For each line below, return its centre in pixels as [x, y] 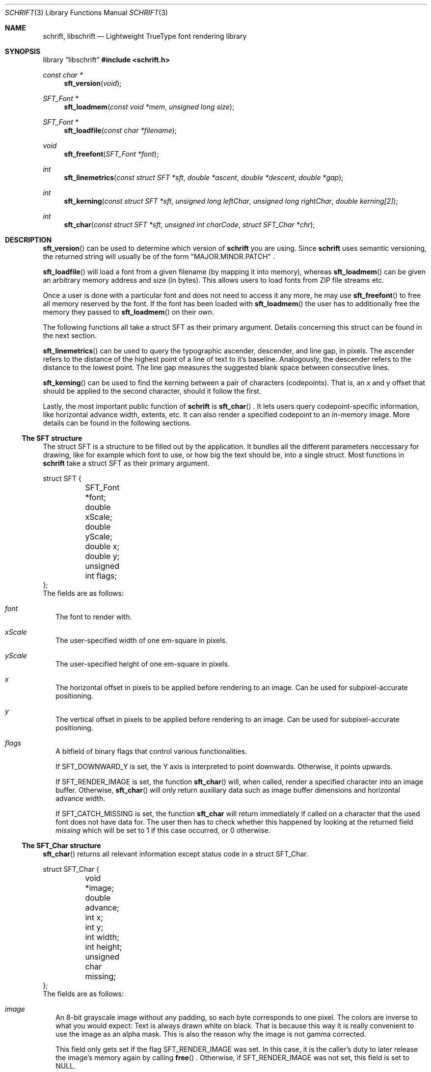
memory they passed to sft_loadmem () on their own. [128, 312]
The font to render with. [94, 617]
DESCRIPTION [28, 240]
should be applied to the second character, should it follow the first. [152, 391]
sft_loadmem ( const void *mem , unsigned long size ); [149, 107]
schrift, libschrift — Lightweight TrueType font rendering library [145, 36]
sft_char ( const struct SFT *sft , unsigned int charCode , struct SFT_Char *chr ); [189, 225]
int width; [102, 937]
